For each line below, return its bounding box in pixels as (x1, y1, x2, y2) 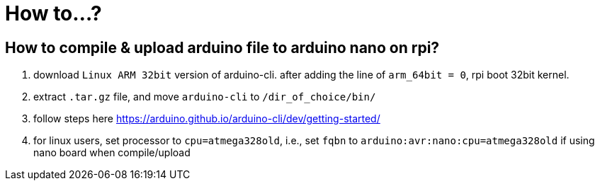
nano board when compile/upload (33, 146, 191, 159)
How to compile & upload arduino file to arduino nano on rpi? (5, 38, 440, 57)
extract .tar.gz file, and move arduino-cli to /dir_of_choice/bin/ (33, 91, 376, 103)
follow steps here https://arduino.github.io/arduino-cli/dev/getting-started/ (33, 112, 380, 125)
